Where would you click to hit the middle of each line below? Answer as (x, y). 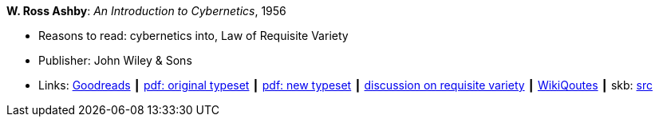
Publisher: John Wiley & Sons (115, 60)
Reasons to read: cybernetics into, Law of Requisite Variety (193, 36)
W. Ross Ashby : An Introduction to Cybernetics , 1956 (146, 11)
